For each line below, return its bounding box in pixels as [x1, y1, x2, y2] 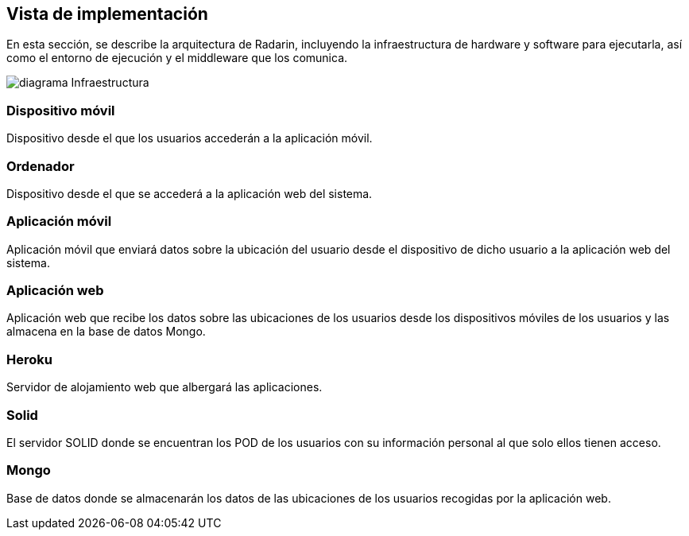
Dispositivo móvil [6, 102, 115, 118]
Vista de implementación [6, 4, 208, 24]
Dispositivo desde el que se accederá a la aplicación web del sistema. [6, 186, 373, 200]
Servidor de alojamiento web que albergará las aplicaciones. [6, 380, 323, 394]
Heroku [6, 351, 52, 367]
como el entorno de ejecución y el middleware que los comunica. [6, 51, 348, 65]
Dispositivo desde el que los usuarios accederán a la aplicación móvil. [6, 131, 373, 146]
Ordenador [6, 157, 75, 174]
